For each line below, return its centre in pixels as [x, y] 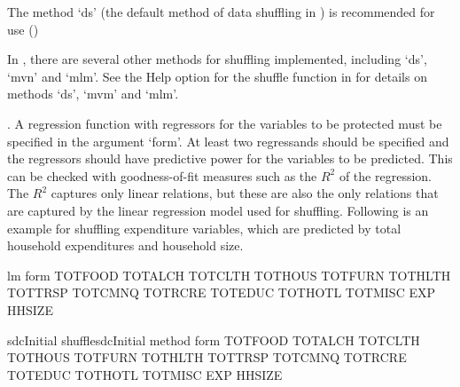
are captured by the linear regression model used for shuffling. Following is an [218, 210]
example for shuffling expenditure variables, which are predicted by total [204, 228]
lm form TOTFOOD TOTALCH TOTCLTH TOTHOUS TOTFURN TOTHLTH [229, 275]
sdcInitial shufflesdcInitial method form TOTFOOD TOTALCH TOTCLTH [214, 340]
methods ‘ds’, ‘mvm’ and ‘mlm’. [93, 94]
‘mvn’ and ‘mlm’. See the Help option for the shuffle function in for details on [217, 76]
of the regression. [385, 175]
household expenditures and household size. [125, 245]
